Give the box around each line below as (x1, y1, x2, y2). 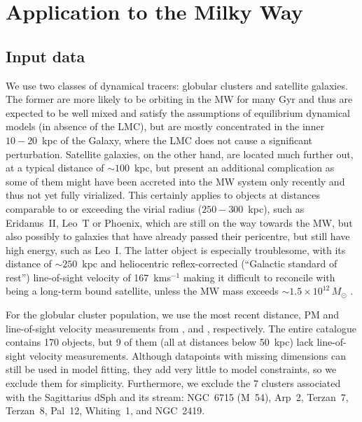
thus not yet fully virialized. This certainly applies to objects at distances (6, 188, 320, 202)
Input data (6, 45, 85, 66)
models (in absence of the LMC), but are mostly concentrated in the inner (6, 119, 325, 134)
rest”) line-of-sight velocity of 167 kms (6, 269, 171, 284)
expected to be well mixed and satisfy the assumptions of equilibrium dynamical (6, 105, 350, 120)
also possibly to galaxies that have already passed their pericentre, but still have (6, 229, 350, 244)
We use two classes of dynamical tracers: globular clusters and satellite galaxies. (6, 78, 348, 92)
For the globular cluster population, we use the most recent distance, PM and (6, 307, 340, 322)
